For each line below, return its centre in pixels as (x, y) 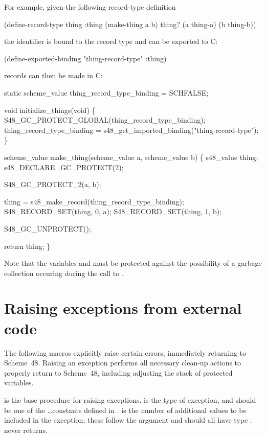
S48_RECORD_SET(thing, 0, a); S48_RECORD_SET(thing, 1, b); (113, 211)
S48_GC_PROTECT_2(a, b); (53, 184)
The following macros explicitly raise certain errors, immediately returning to (125, 352)
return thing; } (27, 246)
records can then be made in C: (53, 75)
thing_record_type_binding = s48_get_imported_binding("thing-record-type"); (131, 130)
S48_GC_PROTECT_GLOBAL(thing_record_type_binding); (105, 120)
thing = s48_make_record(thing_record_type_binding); (94, 201)
